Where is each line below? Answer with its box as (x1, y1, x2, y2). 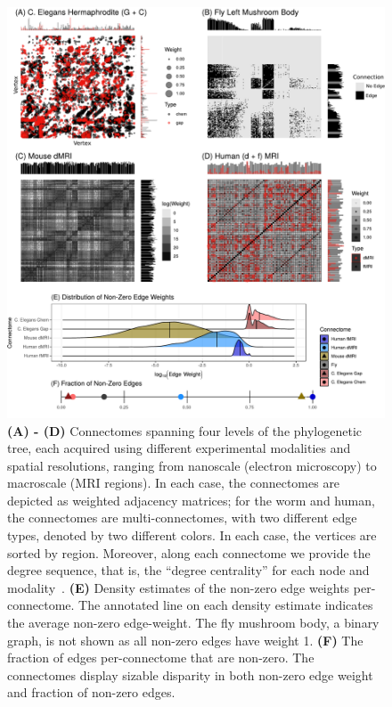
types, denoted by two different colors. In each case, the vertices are (7, 526, 377, 545)
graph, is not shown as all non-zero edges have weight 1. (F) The (7, 630, 363, 649)
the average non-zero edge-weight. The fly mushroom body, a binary (7, 613, 380, 632)
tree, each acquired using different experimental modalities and (7, 439, 351, 457)
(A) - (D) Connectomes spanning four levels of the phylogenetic (7, 421, 363, 440)
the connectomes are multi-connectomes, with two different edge (7, 508, 357, 527)
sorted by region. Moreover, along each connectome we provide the (7, 543, 371, 562)
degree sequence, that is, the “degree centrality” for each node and (7, 561, 370, 580)
